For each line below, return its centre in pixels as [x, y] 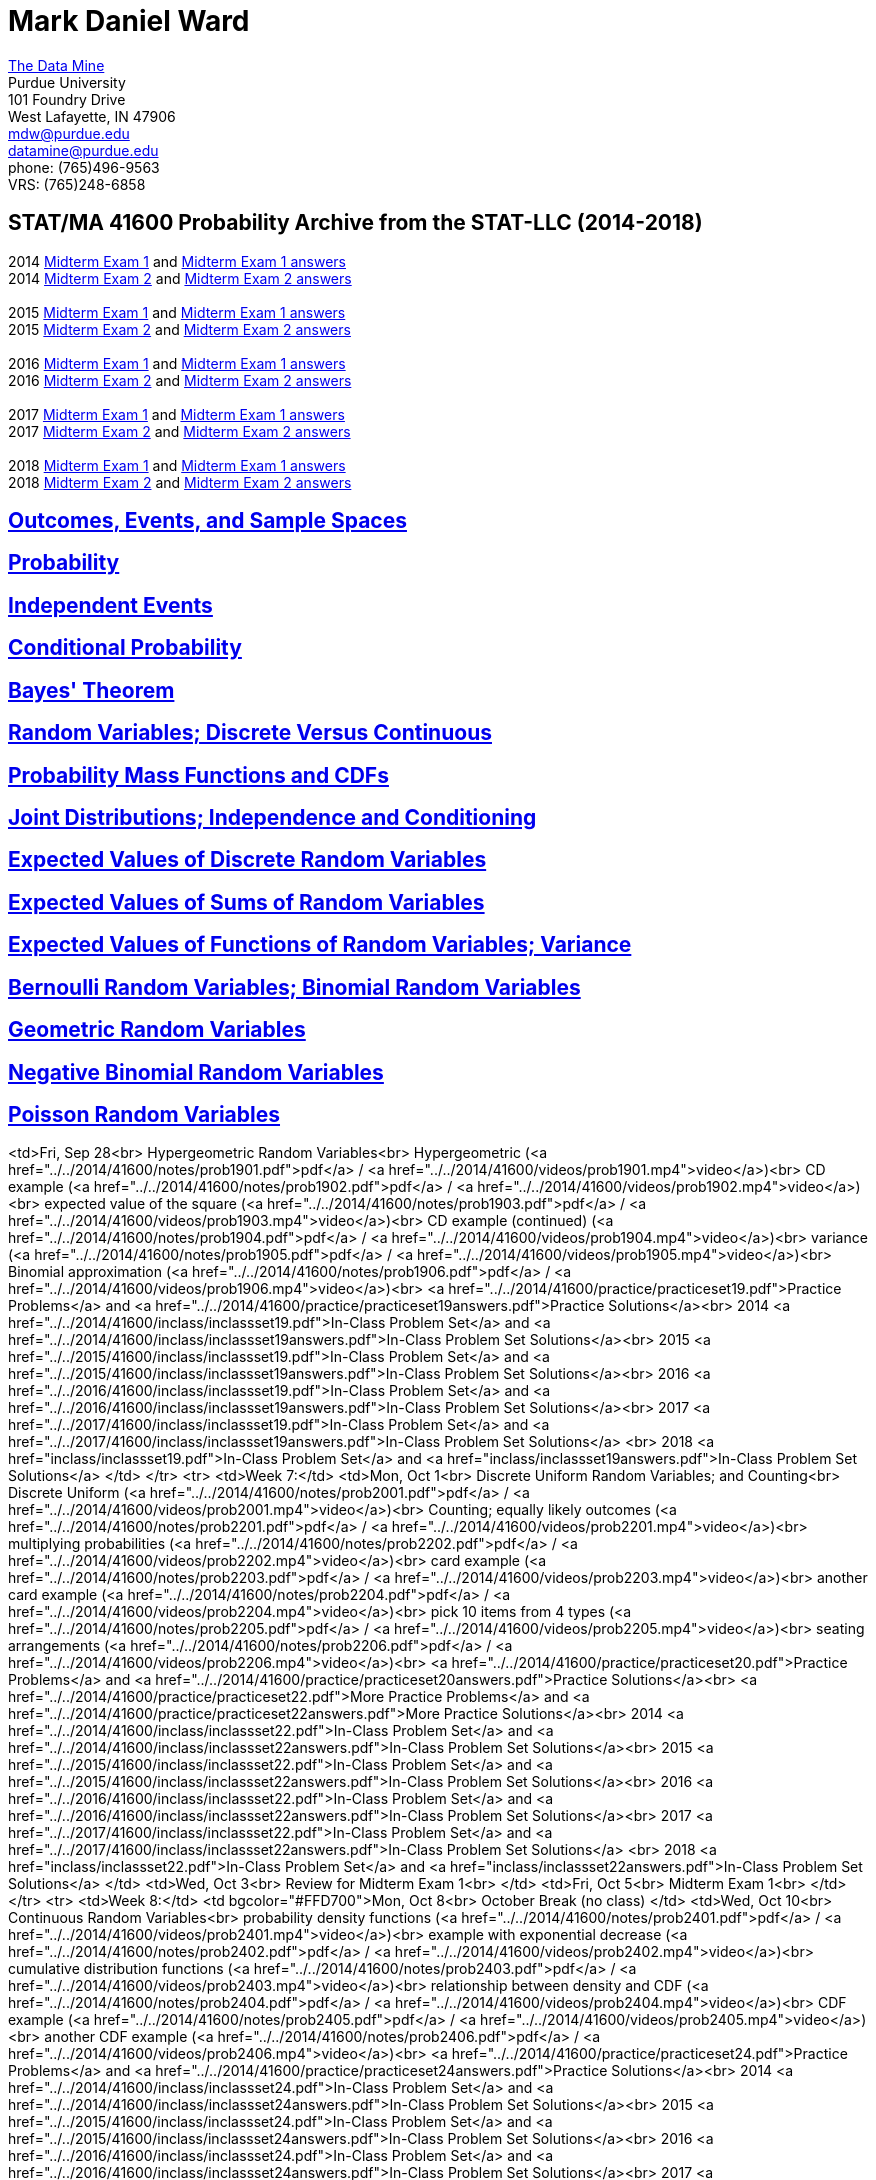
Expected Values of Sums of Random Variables [246, 902]
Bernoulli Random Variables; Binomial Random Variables [294, 987]
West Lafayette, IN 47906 [92, 116]
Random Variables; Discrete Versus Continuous [250, 733]
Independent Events [110, 605]
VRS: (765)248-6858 [77, 184]
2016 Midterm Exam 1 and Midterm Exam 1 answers [177, 363]
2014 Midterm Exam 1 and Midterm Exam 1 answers [177, 261]
